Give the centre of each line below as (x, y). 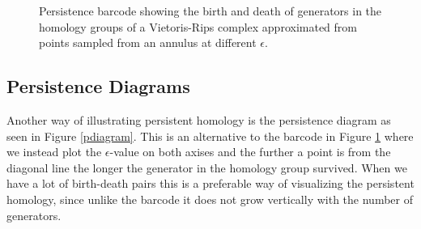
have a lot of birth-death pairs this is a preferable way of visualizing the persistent (210, 183)
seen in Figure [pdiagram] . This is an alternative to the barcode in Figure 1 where (210, 136)
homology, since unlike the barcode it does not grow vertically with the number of (210, 199)
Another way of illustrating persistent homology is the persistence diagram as (199, 119)
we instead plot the (54, 152)
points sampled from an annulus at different (148, 42)
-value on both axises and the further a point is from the (250, 152)
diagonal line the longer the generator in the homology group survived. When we (207, 167)
